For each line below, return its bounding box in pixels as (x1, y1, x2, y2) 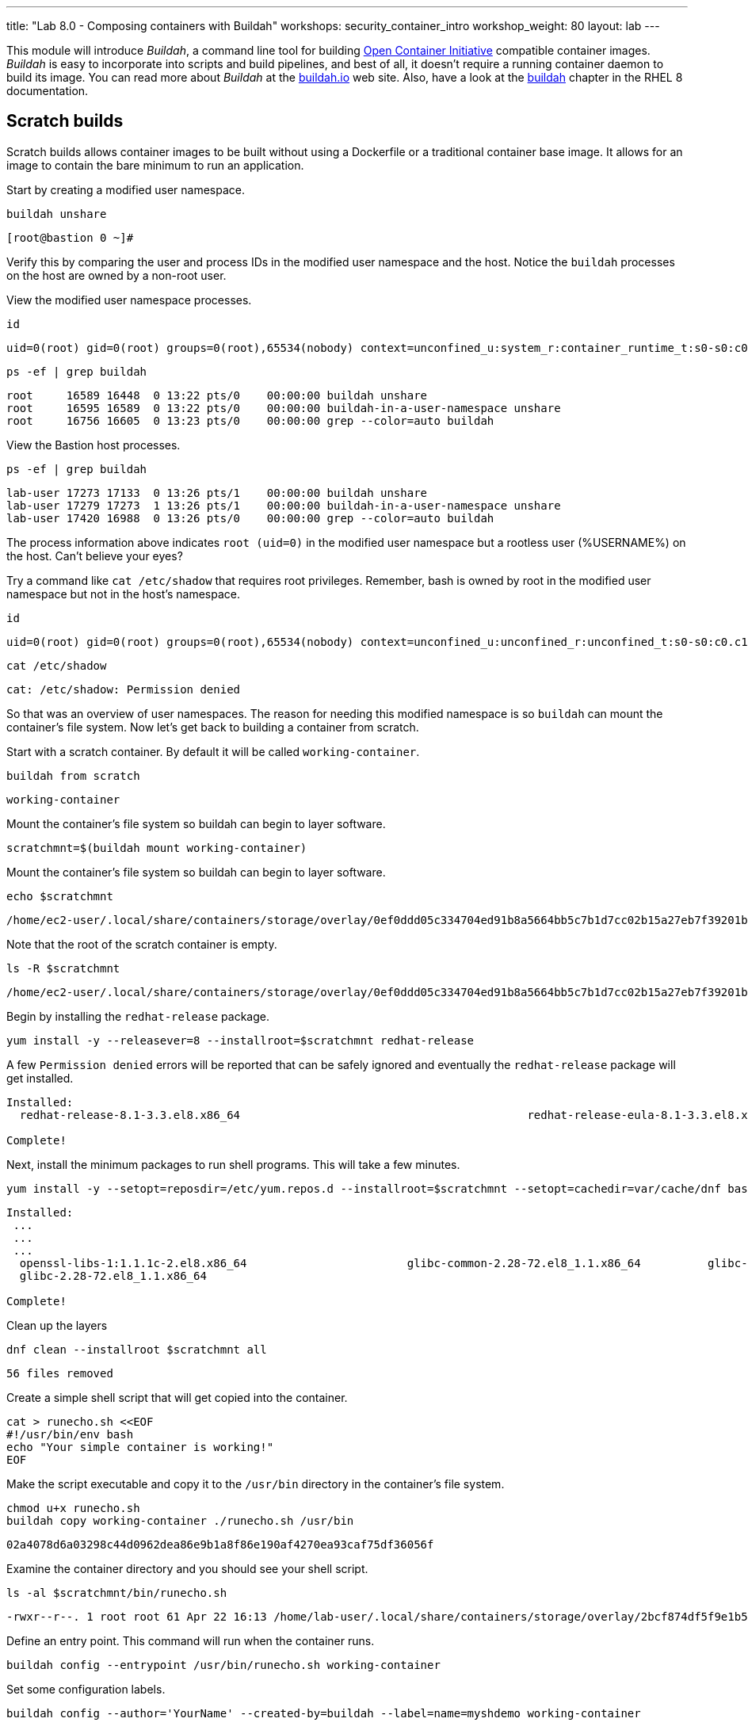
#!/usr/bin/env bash (6, 1427, 134, 1441)
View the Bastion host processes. (6, 437, 181, 452)
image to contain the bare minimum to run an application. (6, 158, 304, 172)
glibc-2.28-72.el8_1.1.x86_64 (19, 1269, 207, 1282)
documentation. (6, 84, 89, 97)
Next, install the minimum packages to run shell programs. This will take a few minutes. (6, 1157, 460, 1171)
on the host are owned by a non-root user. (6, 268, 227, 282)
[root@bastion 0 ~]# (6, 231, 134, 244)
